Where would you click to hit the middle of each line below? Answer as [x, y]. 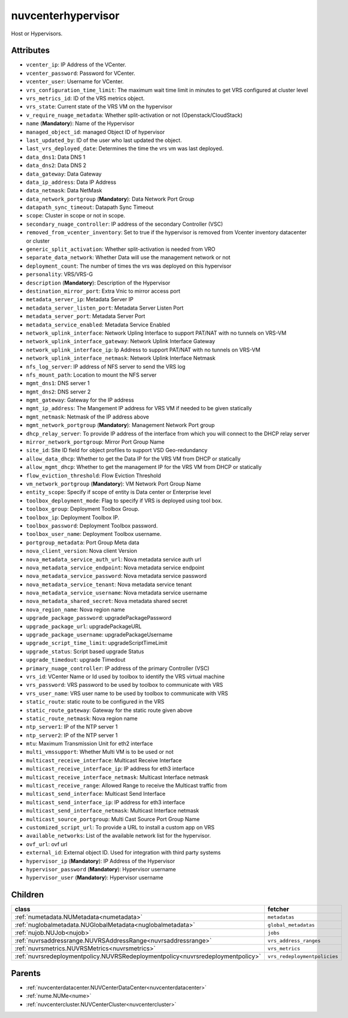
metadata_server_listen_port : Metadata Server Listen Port [105, 308]
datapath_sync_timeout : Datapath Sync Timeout [90, 207]
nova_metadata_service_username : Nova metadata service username [117, 593]
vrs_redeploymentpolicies [303, 956]
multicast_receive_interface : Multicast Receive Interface [104, 760]
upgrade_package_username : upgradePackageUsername [99, 635]
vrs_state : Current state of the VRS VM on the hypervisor [99, 107]
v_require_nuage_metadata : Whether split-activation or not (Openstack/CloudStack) [134, 115]
